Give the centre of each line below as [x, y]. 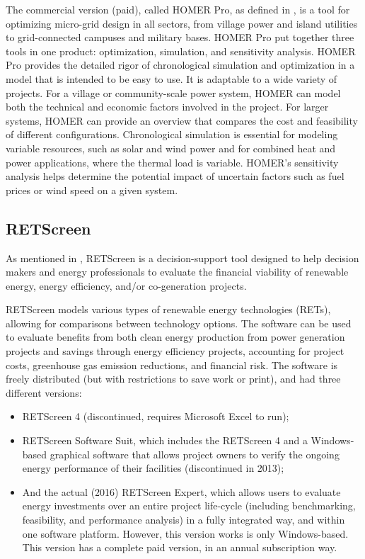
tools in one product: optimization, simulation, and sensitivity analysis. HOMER [181, 51]
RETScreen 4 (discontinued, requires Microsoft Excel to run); [156, 416]
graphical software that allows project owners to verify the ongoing [195, 454]
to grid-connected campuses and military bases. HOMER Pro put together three [180, 37]
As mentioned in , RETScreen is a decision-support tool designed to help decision [182, 258]
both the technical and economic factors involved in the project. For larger [167, 107]
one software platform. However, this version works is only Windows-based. [185, 533]
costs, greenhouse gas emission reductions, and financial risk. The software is [172, 365]
